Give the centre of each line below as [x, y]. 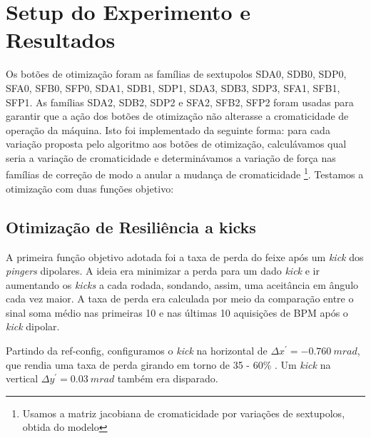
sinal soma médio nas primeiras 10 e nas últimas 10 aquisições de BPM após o [177, 312]
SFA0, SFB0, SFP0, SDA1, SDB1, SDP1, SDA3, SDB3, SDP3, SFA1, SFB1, [173, 87]
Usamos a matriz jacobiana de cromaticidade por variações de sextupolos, [184, 413]
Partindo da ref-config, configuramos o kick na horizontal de [137, 351]
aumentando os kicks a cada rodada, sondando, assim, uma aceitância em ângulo [182, 284]
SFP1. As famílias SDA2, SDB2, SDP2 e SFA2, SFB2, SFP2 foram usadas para [180, 102]
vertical [22, 378]
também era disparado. [168, 378]
